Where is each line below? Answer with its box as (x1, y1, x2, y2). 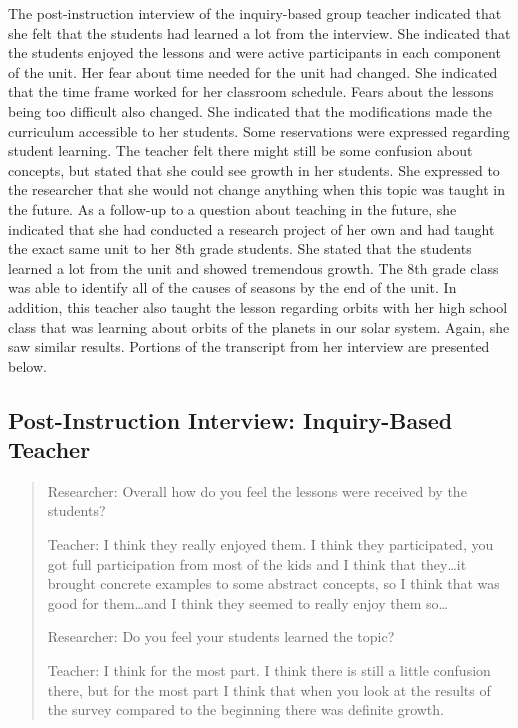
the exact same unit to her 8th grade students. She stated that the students (8, 238, 472, 259)
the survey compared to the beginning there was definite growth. (47, 699, 444, 720)
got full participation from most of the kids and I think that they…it (47, 553, 467, 574)
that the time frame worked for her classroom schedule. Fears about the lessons (8, 81, 494, 102)
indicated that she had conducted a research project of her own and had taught (8, 218, 495, 239)
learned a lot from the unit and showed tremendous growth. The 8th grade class (8, 257, 499, 278)
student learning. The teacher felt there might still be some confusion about (8, 140, 473, 161)
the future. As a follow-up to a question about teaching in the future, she (8, 198, 457, 219)
